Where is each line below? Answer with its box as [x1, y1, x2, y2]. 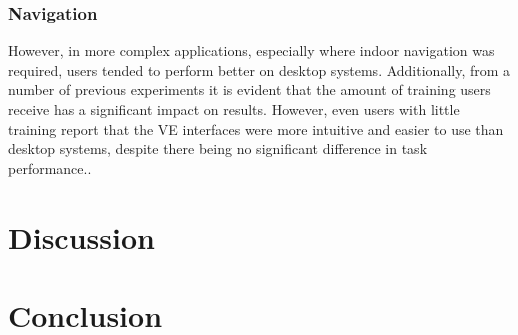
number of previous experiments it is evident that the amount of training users [8, 79, 491, 100]
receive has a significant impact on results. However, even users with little [8, 99, 460, 119]
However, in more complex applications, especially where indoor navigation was [8, 40, 495, 61]
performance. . [8, 157, 92, 178]
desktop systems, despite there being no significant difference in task [8, 138, 428, 159]
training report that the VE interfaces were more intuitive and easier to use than [8, 118, 504, 139]
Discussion [8, 216, 155, 257]
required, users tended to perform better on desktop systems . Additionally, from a [8, 59, 511, 80]
